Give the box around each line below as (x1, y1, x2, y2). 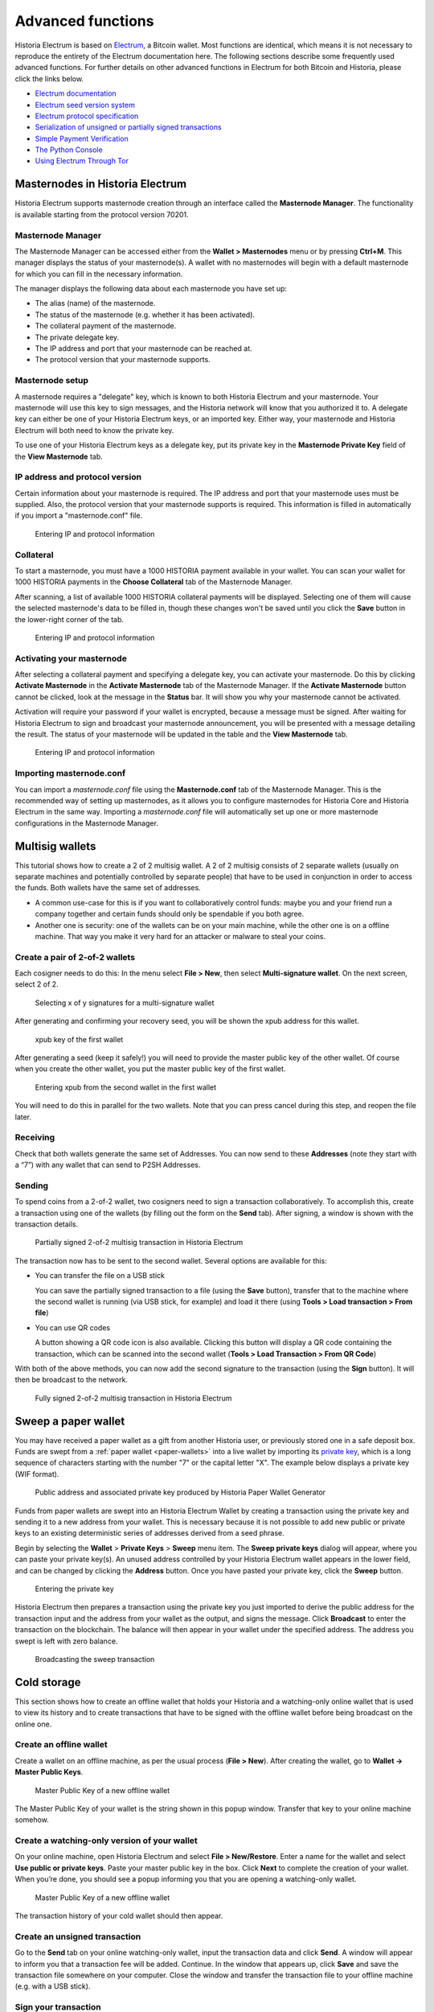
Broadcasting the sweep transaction (35, 1654, 155, 1664)
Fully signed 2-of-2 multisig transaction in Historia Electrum (35, 1393, 232, 1403)
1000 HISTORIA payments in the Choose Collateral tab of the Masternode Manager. (14, 577, 293, 587)
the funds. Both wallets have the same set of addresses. (14, 883, 201, 893)
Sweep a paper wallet (14, 1414, 125, 1428)
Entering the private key (35, 1584, 114, 1594)
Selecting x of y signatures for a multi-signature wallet (35, 998, 215, 1008)
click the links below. (14, 73, 84, 84)
